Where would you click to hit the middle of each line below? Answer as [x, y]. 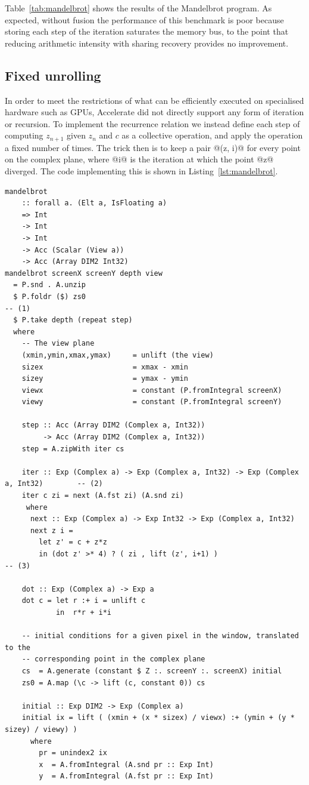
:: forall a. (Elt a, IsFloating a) [94, 203]
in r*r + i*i [83, 612]
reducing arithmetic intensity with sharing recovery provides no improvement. [147, 43]
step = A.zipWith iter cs [73, 449]
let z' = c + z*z [73, 542]
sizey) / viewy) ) [41, 729]
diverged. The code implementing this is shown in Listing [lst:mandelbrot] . [141, 171]
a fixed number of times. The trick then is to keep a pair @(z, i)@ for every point [153, 147]
